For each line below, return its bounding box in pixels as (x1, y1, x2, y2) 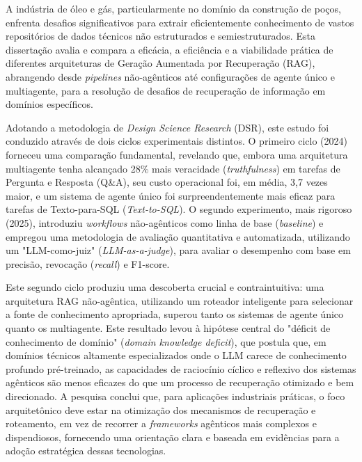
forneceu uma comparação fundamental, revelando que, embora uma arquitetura (6, 147, 348, 161)
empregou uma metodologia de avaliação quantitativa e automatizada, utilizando (6, 229, 350, 244)
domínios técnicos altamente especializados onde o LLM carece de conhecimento (6, 348, 347, 363)
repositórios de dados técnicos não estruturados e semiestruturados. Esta (6, 29, 315, 43)
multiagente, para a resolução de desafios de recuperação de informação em (6, 83, 326, 97)
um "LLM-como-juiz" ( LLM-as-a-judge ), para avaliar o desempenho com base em (6, 243, 351, 257)
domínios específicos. (6, 97, 93, 111)
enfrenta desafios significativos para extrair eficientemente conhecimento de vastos (6, 15, 354, 29)
